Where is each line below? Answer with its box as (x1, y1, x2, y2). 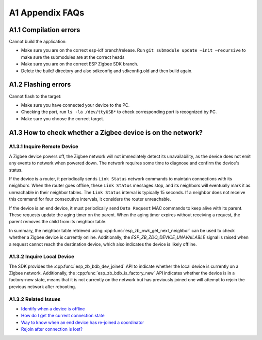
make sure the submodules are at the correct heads (21, 54, 125, 60)
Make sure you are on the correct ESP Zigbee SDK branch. (21, 61, 138, 67)
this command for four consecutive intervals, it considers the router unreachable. (9, 196, 171, 202)
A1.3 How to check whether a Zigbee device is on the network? (9, 129, 203, 137)
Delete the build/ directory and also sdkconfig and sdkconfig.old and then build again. (21, 68, 193, 74)
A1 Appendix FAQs (9, 7, 84, 18)
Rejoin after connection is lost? (21, 326, 83, 332)
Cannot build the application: (9, 39, 67, 45)
